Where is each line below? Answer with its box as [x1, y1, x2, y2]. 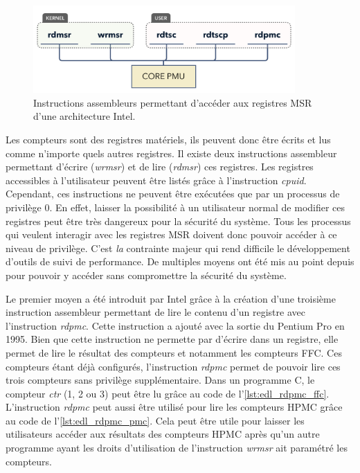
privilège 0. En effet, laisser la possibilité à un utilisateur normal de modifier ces [6, 199, 345, 214]
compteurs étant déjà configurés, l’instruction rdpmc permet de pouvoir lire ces [6, 359, 341, 373]
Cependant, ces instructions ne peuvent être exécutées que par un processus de [6, 186, 340, 201]
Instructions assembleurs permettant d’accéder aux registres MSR [33, 95, 312, 109]
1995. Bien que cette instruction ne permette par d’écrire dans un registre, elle [6, 332, 339, 346]
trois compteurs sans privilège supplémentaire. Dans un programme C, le [6, 373, 315, 387]
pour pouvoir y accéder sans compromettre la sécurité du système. [6, 267, 287, 282]
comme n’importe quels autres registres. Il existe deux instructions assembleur [6, 145, 337, 160]
